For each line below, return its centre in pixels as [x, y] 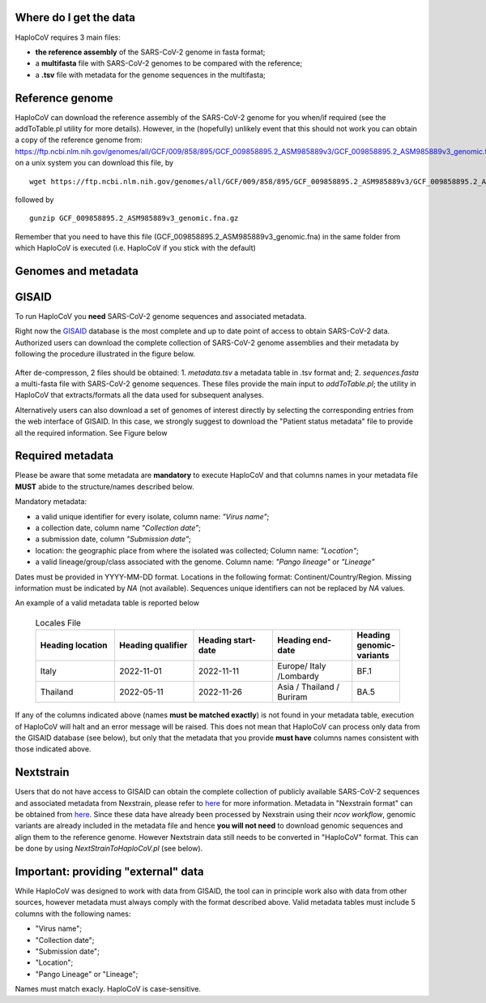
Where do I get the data [75, 17]
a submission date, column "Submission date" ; [113, 539]
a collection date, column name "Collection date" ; [118, 528]
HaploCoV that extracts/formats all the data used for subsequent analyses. [140, 395]
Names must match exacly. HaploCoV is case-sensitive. [108, 989]
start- [245, 640]
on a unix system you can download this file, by [94, 163]
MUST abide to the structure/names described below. [104, 486]
